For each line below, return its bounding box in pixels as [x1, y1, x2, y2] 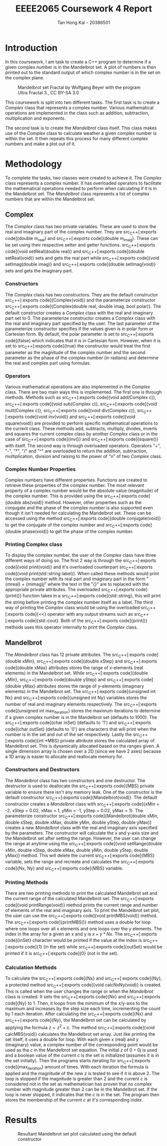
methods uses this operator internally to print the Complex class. [5, 624, 138, 630]
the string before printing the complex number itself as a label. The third [5, 599, 153, 605]
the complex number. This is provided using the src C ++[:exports [5, 493, 138, 500]
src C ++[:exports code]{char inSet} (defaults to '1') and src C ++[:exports [5, 719, 151, 726]
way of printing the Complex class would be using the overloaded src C [5, 605, 151, 612]
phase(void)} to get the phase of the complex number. [22, 528, 134, 534]
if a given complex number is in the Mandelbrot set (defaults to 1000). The [5, 714, 158, 720]
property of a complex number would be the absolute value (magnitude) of [5, 487, 159, 494]
